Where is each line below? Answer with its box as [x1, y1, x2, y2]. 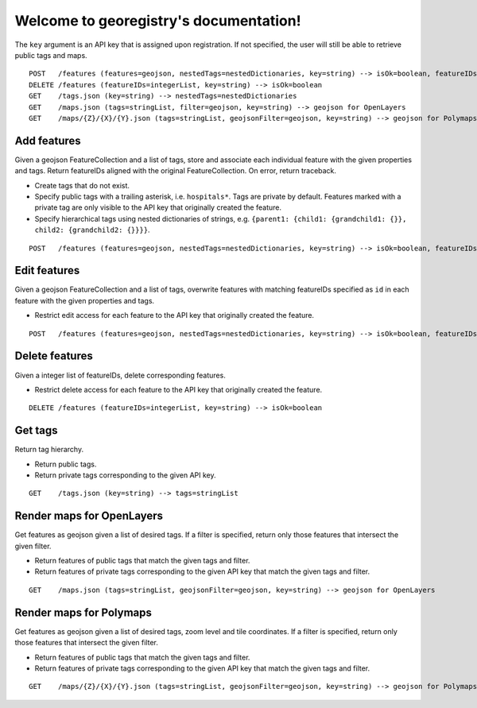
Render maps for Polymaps [14, 605, 153, 619]
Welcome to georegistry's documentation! [14, 12, 301, 29]
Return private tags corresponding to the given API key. [34, 470, 216, 480]
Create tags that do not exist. [34, 180, 130, 190]
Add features [14, 133, 81, 147]
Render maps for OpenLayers [14, 509, 163, 523]
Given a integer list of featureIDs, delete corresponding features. [14, 370, 226, 380]
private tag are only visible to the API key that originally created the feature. [34, 203, 282, 212]
